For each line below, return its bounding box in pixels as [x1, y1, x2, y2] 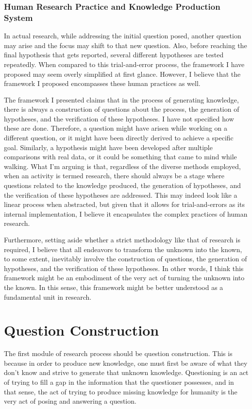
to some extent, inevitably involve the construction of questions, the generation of [4, 254, 247, 264]
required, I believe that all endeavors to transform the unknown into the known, [4, 244, 242, 254]
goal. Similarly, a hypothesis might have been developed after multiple [4, 142, 213, 152]
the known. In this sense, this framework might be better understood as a [4, 282, 223, 292]
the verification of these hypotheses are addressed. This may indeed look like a [4, 189, 237, 200]
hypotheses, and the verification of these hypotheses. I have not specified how [4, 113, 234, 123]
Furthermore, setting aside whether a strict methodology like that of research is [4, 235, 240, 245]
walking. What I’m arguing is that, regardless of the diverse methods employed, [4, 161, 241, 171]
